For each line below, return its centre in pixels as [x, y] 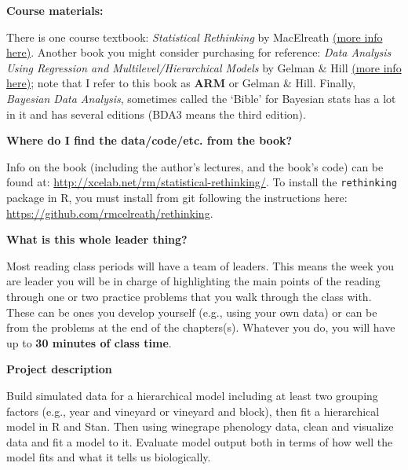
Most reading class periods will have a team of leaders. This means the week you [200, 265]
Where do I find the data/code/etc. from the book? [149, 140]
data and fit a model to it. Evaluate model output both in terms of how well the [200, 441]
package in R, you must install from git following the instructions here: [177, 197]
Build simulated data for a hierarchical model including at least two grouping [192, 395]
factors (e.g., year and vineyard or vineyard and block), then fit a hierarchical [193, 411]
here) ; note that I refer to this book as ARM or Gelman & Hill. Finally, [181, 83]
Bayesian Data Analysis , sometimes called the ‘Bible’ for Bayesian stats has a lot [201, 98]
